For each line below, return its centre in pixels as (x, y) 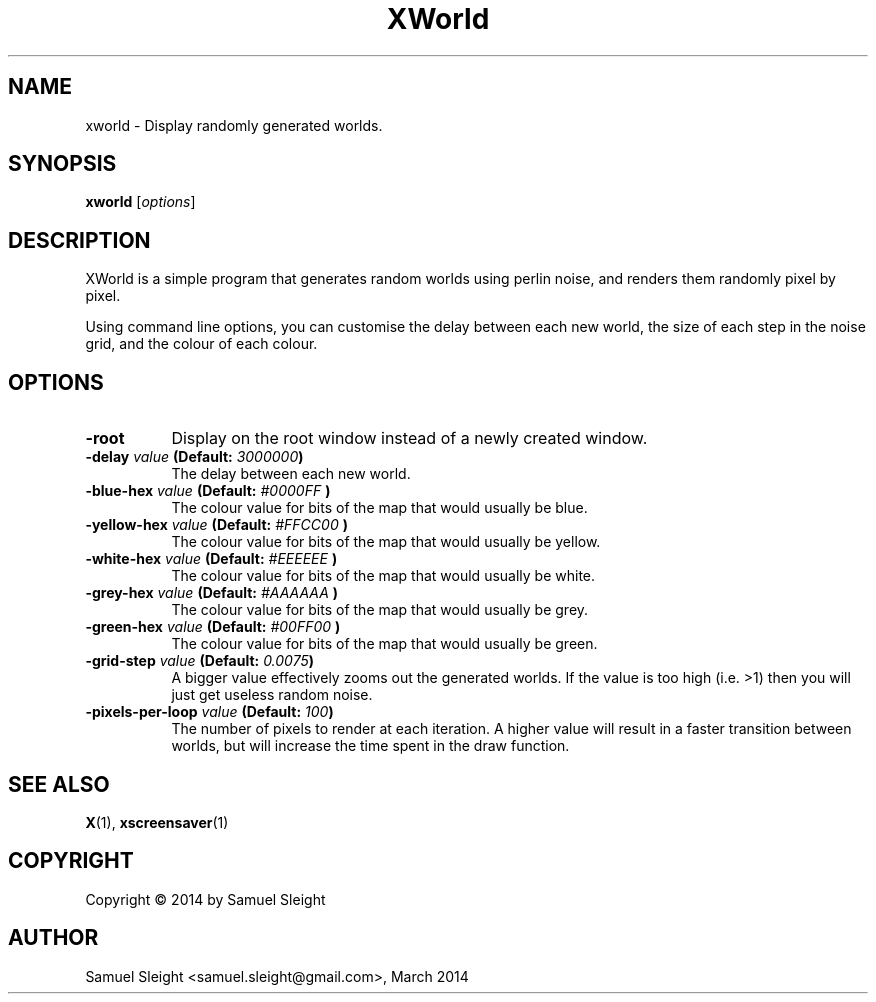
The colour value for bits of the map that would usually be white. (383, 576)
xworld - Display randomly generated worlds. (234, 125)
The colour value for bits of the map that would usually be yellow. (386, 542)
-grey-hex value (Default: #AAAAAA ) (212, 593)
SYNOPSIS (62, 164)
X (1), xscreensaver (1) (157, 822)
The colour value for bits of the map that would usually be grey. (380, 610)
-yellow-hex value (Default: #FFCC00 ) (216, 525)
